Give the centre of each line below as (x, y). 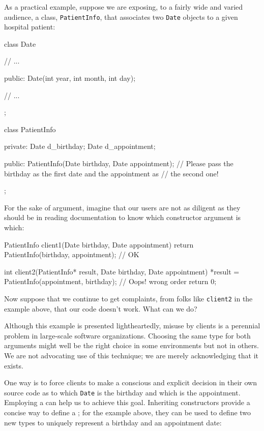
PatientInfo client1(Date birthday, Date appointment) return (99, 244)
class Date (20, 43)
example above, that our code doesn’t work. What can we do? (101, 308)
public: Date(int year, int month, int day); (70, 78)
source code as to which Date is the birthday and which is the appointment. (122, 392)
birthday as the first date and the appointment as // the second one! (111, 173)
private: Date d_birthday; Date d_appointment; (80, 146)
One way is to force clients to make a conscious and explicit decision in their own (131, 382)
